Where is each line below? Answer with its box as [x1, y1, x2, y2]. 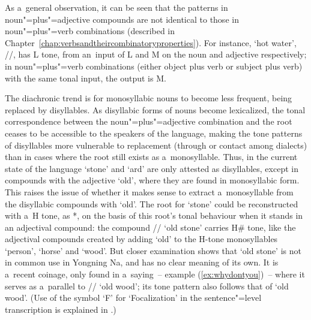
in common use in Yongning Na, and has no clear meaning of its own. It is [5, 256, 279, 268]
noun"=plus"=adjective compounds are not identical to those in [5, 13, 239, 25]
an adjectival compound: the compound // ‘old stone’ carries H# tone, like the [5, 221, 296, 233]
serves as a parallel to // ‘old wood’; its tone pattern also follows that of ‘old [5, 279, 289, 292]
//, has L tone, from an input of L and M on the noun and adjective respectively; [5, 48, 307, 61]
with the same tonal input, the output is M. [5, 71, 166, 84]
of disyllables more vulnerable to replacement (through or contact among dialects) [5, 138, 307, 151]
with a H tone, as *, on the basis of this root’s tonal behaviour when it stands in [5, 209, 303, 222]
